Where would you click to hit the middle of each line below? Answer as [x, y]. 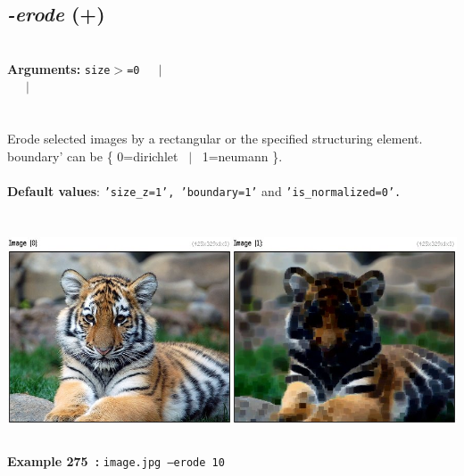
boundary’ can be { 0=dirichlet [93, 156]
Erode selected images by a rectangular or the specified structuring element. [215, 139]
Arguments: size [59, 68]
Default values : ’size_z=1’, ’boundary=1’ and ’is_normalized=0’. [204, 191]
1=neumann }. [242, 156]
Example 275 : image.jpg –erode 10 [116, 460]
